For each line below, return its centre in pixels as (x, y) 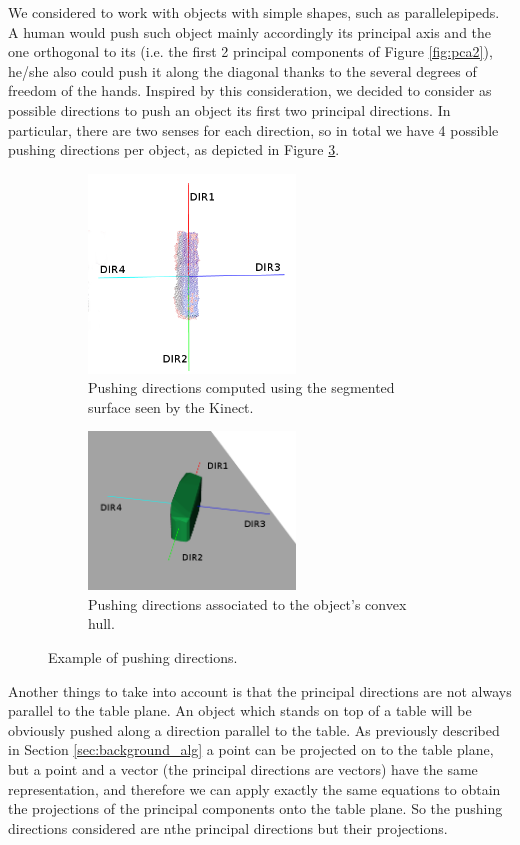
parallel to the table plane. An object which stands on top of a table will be (240, 710)
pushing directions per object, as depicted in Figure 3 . (174, 149)
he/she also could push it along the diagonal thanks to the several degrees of (242, 70)
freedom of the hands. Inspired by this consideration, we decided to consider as (250, 90)
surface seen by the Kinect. (171, 406)
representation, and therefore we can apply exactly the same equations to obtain (254, 788)
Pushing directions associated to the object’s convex (247, 603)
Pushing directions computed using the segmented (241, 387)
